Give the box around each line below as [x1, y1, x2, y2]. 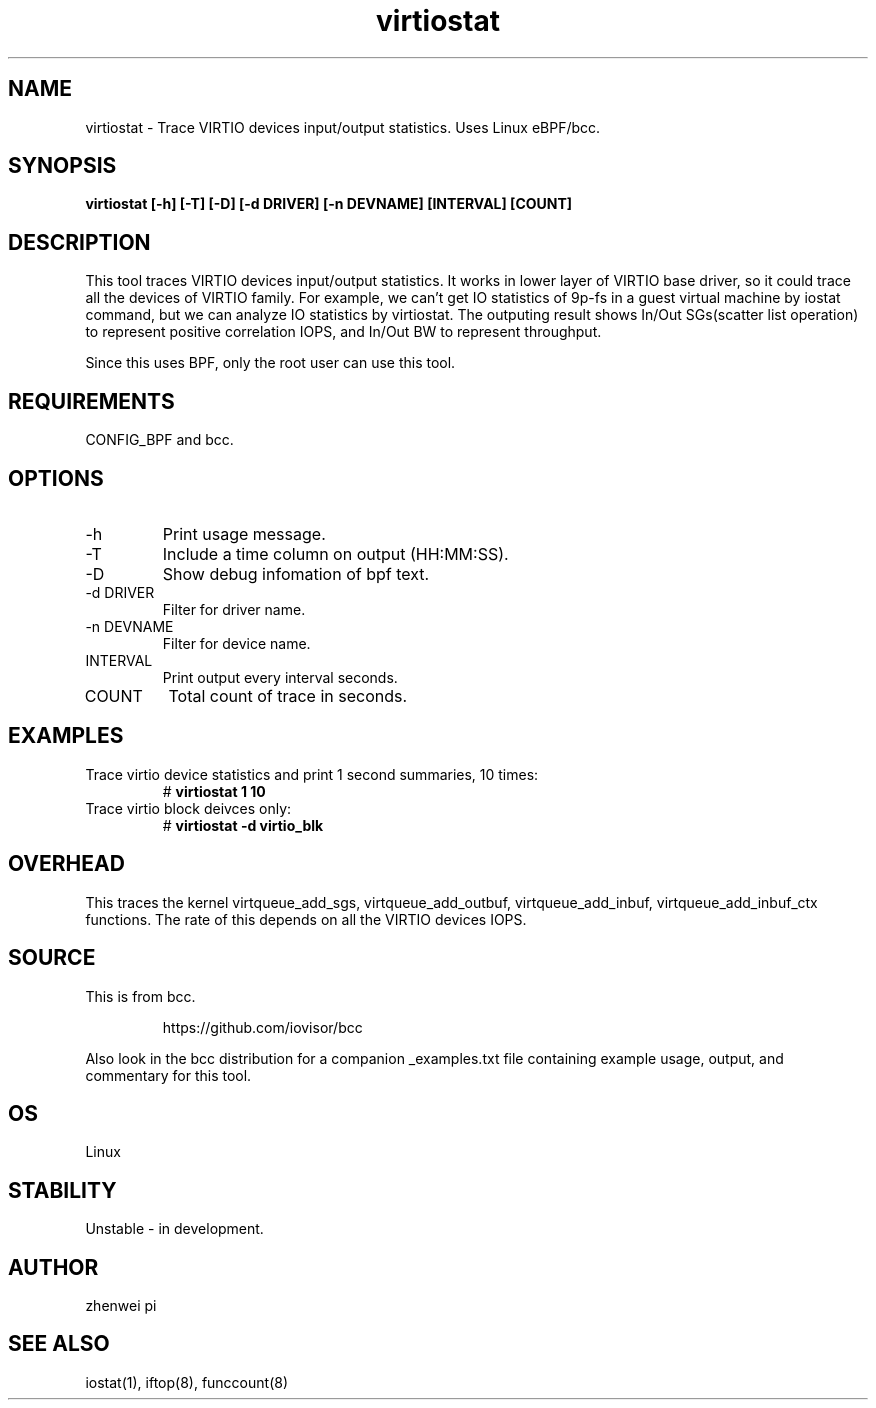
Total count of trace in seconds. [168, 685, 408, 706]
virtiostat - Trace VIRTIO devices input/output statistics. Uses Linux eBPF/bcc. [85, 118, 601, 136]
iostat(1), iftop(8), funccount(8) [85, 1373, 289, 1391]
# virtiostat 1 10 [162, 782, 266, 800]
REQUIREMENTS [8, 388, 175, 414]
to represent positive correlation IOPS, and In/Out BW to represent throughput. [85, 323, 602, 341]
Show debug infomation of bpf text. [162, 563, 430, 584]
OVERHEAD [8, 851, 125, 877]
